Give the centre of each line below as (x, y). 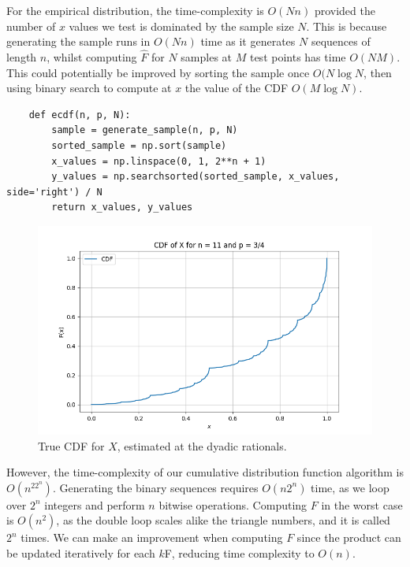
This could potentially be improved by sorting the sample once (158, 72)
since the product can (349, 537)
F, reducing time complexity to (239, 552)
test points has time (298, 57)
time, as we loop (350, 487)
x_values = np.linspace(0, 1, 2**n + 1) (159, 161)
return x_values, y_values (122, 208)
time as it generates (248, 41)
